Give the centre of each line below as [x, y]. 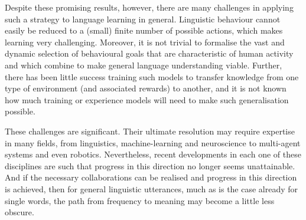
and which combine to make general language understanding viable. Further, [144, 65]
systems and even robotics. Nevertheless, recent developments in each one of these [153, 154]
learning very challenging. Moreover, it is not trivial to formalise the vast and [145, 42]
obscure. [19, 212]
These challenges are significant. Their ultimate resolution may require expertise [150, 131]
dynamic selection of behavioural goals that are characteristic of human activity [149, 53]
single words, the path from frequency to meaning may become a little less [140, 200]
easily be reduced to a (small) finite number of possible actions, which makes [144, 30]
